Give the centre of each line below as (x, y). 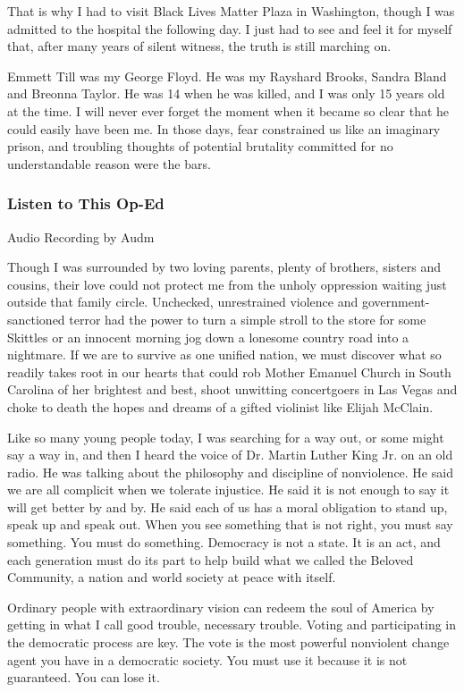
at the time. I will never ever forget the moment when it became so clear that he (228, 110)
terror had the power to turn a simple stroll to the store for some (248, 319)
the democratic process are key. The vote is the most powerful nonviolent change (228, 642)
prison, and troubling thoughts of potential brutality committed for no (200, 146)
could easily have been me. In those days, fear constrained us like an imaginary (224, 128)
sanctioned (36, 319)
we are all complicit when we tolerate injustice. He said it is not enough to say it (228, 489)
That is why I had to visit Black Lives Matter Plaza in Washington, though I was (231, 11)
